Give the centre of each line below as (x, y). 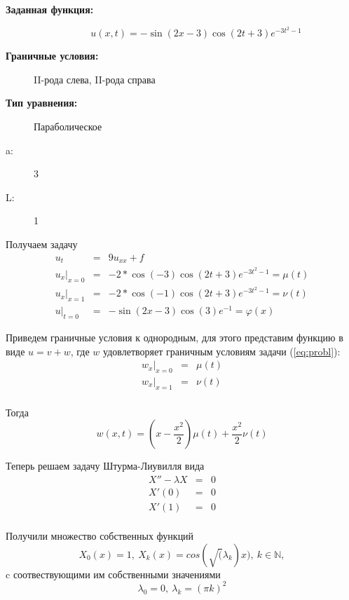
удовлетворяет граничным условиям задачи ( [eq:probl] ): (222, 351)
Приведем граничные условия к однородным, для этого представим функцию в (174, 337)
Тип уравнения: (42, 103)
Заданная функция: (50, 9)
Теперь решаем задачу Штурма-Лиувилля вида (105, 466)
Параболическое (68, 127)
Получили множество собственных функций (100, 536)
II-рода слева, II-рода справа (95, 79)
